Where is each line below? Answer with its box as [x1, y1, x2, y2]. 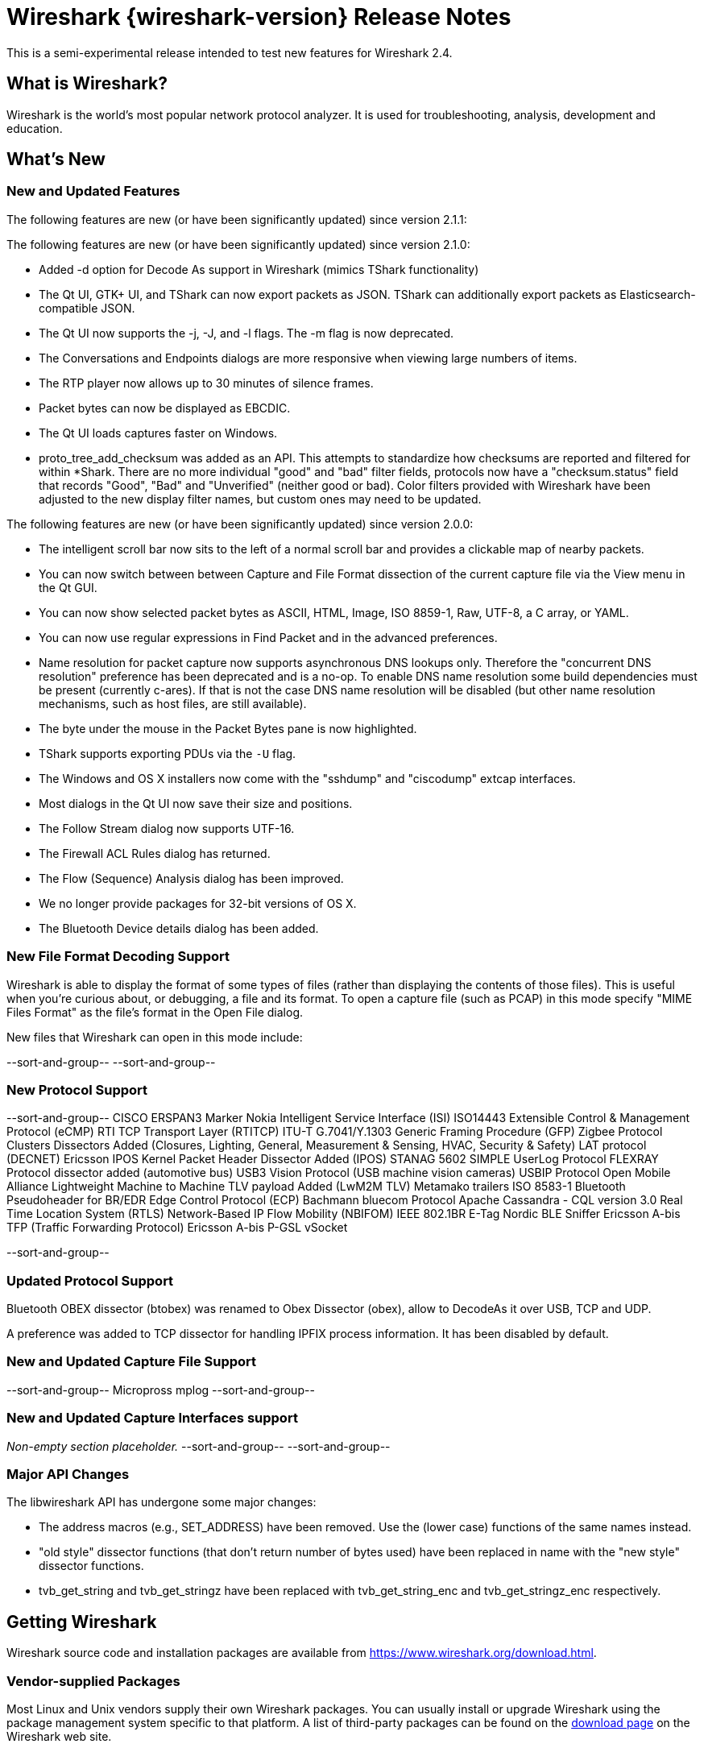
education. [6, 121, 63, 135]
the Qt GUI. [39, 580, 97, 594]
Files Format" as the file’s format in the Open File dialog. [6, 1004, 304, 1019]
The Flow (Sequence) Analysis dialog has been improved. [39, 871, 344, 885]
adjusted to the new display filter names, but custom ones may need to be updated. [39, 491, 482, 506]
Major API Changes [6, 1465, 130, 1482]
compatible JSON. [39, 300, 135, 315]
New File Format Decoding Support [6, 948, 230, 965]
